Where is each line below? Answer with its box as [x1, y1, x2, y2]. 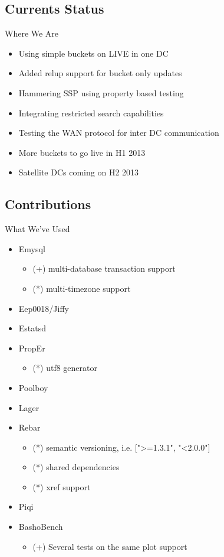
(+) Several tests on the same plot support [32, 540, 187, 552]
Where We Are [5, 27, 59, 40]
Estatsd [18, 322, 47, 334]
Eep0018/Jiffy [18, 302, 69, 314]
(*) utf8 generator [32, 361, 97, 374]
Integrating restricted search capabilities [18, 106, 164, 119]
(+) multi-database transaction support [32, 262, 176, 275]
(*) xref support [32, 480, 91, 493]
